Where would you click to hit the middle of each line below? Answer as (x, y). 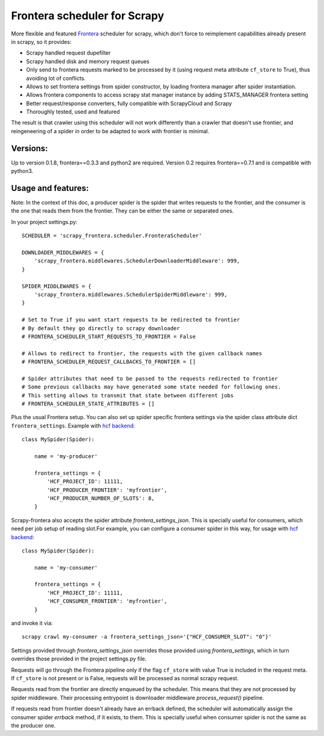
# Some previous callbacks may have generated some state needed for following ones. (151, 387)
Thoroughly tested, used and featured (73, 112)
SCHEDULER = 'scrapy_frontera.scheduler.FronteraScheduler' (112, 236)
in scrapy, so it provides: (41, 41)
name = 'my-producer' (66, 456)
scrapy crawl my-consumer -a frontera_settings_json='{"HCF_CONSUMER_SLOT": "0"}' (147, 637)
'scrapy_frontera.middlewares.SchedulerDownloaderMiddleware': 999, (137, 261)
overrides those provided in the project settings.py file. (79, 659)
